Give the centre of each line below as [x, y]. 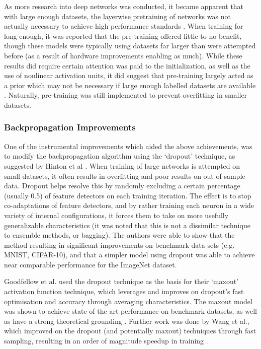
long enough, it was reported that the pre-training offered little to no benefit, [123, 36]
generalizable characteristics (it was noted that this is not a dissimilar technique [127, 225]
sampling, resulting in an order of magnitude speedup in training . [106, 341]
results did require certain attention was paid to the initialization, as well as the [127, 65]
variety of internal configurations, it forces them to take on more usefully [116, 215]
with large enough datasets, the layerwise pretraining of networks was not [117, 16]
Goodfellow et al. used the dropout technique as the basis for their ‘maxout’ [121, 281]
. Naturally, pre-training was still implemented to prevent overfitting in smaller [126, 95]
